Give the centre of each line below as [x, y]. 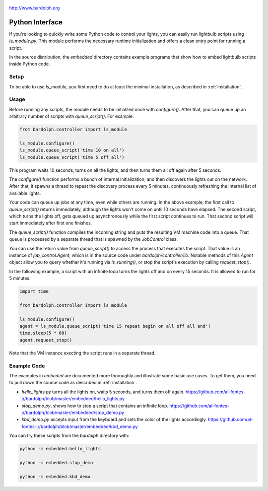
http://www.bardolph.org [34, 8]
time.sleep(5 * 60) [43, 333]
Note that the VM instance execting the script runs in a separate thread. [82, 353]
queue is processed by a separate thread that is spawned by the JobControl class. [94, 239]
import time [34, 291]
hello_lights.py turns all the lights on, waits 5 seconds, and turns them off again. [103, 392]
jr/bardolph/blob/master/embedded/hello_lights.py [73, 399]
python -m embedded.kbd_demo [55, 476]
